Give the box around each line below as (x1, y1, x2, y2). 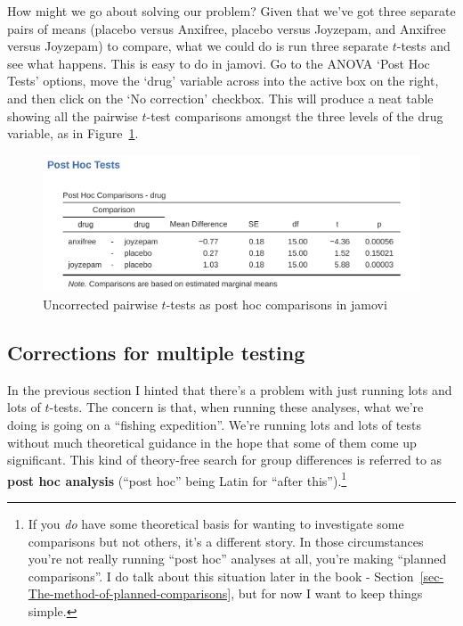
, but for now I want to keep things (231, 584, 423, 603)
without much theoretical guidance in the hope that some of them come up (7, 432, 417, 451)
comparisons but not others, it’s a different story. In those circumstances (28, 531, 424, 550)
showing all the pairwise (7, 106, 138, 125)
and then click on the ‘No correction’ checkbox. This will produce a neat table (7, 88, 434, 107)
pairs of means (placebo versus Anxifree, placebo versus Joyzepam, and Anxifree (7, 19, 446, 37)
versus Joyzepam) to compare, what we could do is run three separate (7, 37, 389, 55)
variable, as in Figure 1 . (7, 124, 139, 143)
